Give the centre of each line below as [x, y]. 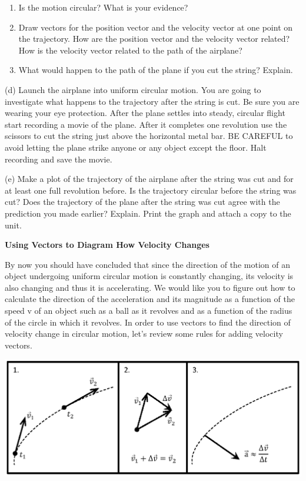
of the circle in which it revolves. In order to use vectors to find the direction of [148, 322]
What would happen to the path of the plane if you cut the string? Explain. [156, 70]
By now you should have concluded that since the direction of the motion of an [147, 264]
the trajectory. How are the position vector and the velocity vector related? [154, 39]
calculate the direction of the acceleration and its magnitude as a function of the [150, 299]
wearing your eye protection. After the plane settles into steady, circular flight [145, 113]
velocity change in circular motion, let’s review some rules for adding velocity [144, 334]
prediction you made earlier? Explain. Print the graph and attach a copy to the [148, 213]
